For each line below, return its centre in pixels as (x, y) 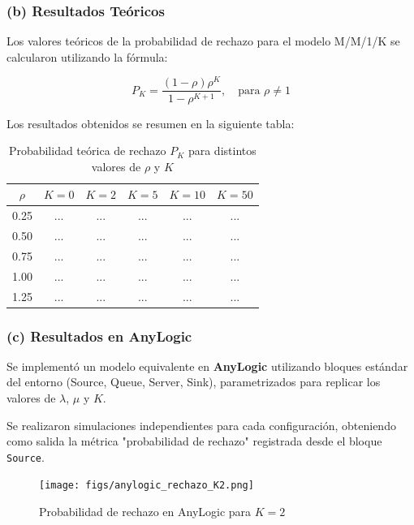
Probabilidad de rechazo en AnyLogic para (145, 512)
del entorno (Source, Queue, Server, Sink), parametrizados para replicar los (194, 382)
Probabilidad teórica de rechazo (87, 151)
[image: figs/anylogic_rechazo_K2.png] (147, 486)
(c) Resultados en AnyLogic (99, 336)
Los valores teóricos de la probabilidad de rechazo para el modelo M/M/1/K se (203, 41)
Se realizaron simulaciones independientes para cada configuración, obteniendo (201, 425)
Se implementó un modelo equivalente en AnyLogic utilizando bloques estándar (207, 366)
